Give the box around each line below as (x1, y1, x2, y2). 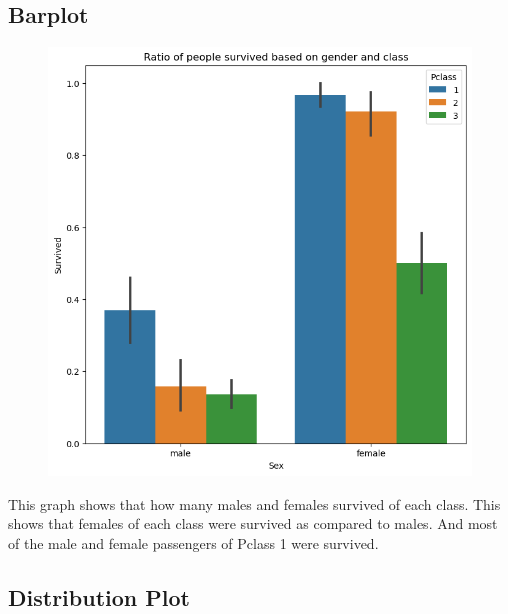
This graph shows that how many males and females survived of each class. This (8, 493, 501, 514)
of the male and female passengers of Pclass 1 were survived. (8, 532, 379, 553)
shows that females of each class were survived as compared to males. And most (8, 513, 498, 534)
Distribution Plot (8, 581, 190, 612)
